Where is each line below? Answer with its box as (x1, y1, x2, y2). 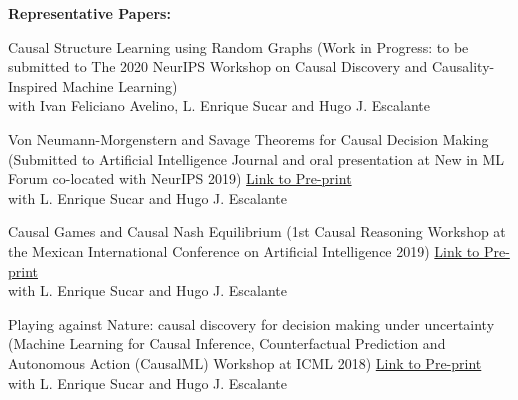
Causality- (431, 56, 495, 77)
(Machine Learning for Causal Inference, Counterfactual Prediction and (8, 333, 446, 354)
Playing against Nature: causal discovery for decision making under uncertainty (8, 313, 495, 334)
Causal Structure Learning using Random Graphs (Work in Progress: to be (8, 36, 469, 57)
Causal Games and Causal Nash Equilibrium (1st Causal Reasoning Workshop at (8, 221, 506, 242)
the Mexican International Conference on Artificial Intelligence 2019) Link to (8, 240, 480, 261)
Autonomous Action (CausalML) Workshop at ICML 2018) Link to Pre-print (8, 352, 482, 373)
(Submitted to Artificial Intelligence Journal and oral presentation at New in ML (8, 148, 505, 169)
